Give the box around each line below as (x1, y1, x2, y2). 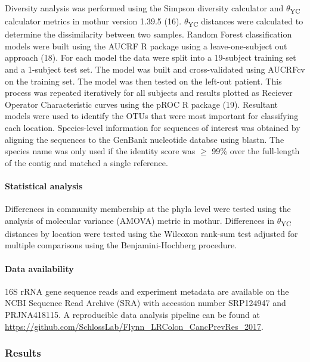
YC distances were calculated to (188, 15, 303, 29)
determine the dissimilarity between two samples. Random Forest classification (5, 28, 292, 40)
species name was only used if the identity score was (5, 145, 196, 157)
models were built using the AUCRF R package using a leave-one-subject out (5, 39, 287, 52)
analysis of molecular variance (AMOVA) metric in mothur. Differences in (5, 214, 275, 226)
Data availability (5, 262, 74, 274)
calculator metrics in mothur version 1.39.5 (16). (5, 15, 182, 27)
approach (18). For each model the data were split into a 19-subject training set (5, 51, 296, 64)
